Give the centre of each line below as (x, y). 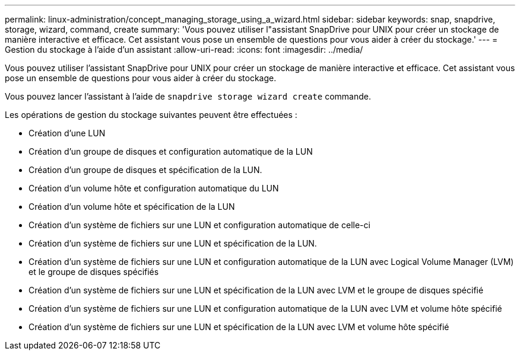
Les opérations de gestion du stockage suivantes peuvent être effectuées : (151, 115)
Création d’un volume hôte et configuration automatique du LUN (154, 188)
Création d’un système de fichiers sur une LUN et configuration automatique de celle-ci (199, 225)
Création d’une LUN (67, 133)
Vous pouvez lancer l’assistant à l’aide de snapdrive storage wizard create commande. (188, 96)
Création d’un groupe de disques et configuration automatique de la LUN (171, 151)
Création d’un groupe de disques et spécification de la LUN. (145, 170)
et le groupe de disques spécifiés (94, 272)
